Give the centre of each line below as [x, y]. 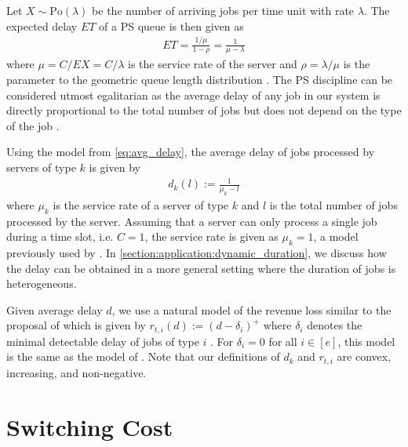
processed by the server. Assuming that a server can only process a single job [192, 221]
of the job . [33, 125]
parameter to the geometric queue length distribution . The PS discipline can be [200, 79]
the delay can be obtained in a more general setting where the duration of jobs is [201, 268]
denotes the [335, 325]
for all [283, 341]
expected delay [42, 25]
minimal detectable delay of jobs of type [103, 341]
